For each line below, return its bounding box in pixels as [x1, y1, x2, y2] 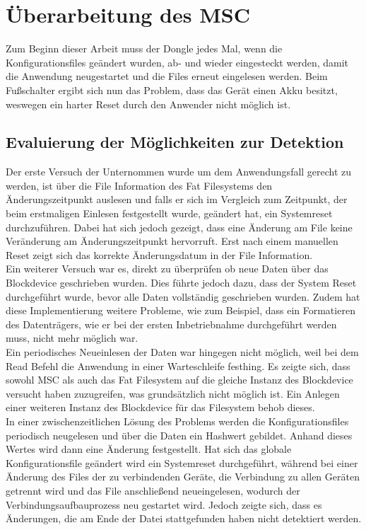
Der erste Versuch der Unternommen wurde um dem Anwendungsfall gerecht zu [6, 164, 352, 179]
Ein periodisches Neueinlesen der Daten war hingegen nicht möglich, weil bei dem [6, 345, 359, 359]
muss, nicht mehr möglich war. [6, 330, 138, 345]
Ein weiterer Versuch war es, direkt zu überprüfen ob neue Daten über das [6, 261, 329, 276]
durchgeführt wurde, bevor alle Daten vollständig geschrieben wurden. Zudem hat [6, 289, 360, 304]
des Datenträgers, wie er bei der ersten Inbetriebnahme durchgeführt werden [6, 316, 337, 331]
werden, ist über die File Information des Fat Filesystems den [6, 178, 273, 192]
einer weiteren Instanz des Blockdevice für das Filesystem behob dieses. [6, 400, 315, 415]
